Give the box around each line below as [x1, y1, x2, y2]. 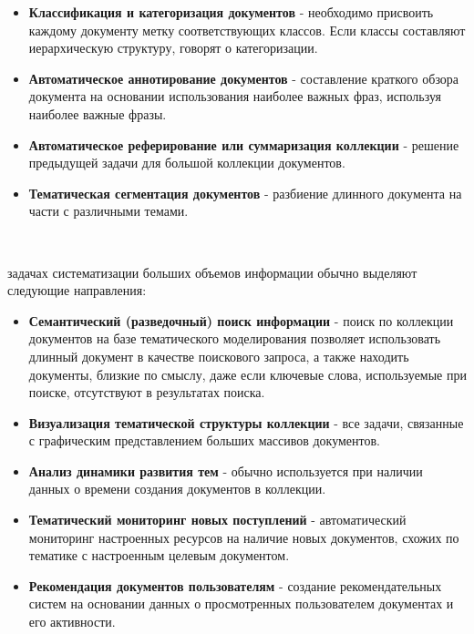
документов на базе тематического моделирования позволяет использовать [28, 329, 441, 348]
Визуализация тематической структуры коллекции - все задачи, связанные [28, 413, 464, 432]
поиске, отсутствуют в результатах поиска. [28, 383, 265, 402]
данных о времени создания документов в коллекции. [28, 479, 326, 498]
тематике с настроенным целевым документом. [28, 546, 290, 565]
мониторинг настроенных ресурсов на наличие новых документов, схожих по [28, 527, 459, 547]
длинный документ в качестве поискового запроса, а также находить [28, 346, 409, 365]
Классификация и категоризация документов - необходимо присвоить [28, 3, 434, 21]
